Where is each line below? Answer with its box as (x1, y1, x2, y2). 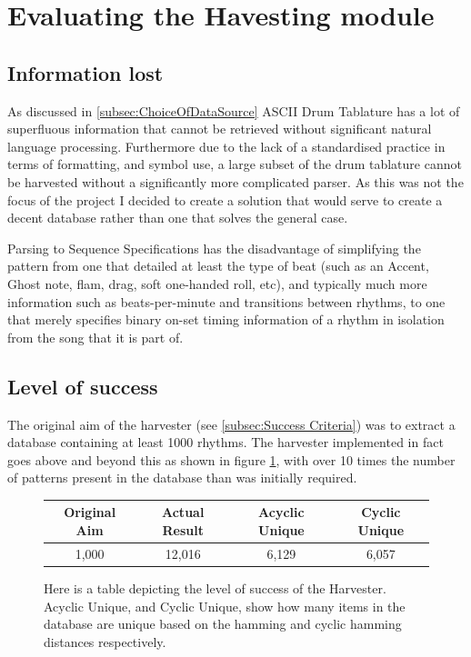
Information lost (7, 58, 164, 86)
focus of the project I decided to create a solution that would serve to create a (7, 190, 443, 209)
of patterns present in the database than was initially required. (7, 468, 357, 487)
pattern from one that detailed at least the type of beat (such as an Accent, (7, 256, 429, 275)
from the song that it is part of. (7, 327, 184, 346)
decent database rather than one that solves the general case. (7, 208, 348, 227)
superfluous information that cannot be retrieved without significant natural (7, 119, 432, 138)
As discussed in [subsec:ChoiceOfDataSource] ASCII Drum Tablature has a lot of (7, 101, 460, 120)
